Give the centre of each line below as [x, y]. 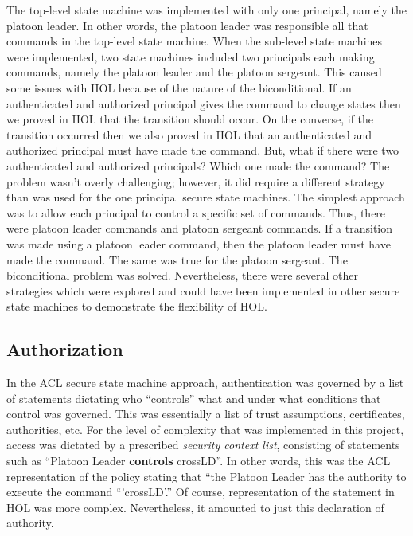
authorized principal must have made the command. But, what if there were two [203, 150]
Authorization [65, 349]
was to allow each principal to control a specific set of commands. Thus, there [196, 212]
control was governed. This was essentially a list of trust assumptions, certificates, [206, 414]
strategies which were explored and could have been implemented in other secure [203, 290]
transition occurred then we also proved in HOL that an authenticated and [189, 134]
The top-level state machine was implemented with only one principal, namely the [206, 10]
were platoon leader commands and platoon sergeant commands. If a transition [200, 228]
